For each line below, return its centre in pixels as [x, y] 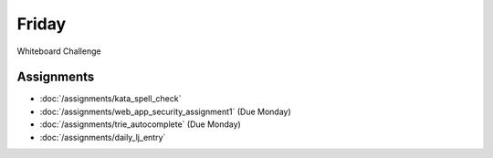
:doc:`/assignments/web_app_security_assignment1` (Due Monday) [165, 111]
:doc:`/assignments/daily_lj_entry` [103, 137]
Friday [42, 24]
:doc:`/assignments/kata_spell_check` [110, 99]
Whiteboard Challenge [59, 51]
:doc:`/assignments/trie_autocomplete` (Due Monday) [140, 124]
